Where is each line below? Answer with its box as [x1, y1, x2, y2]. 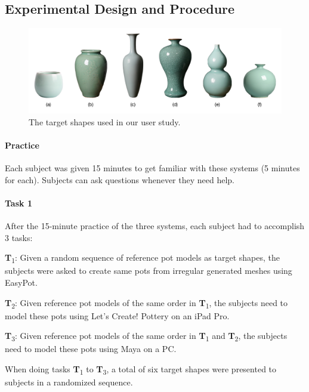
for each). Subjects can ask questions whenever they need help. [5, 173, 234, 186]
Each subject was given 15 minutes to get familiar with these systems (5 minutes [5, 162, 300, 174]
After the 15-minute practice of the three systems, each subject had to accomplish [5, 220, 305, 232]
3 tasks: [5, 231, 33, 243]
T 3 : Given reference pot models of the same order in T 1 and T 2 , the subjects [5, 329, 288, 344]
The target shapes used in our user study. [29, 115, 181, 128]
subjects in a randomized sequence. [5, 376, 133, 388]
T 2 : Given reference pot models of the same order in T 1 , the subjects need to [5, 296, 288, 310]
